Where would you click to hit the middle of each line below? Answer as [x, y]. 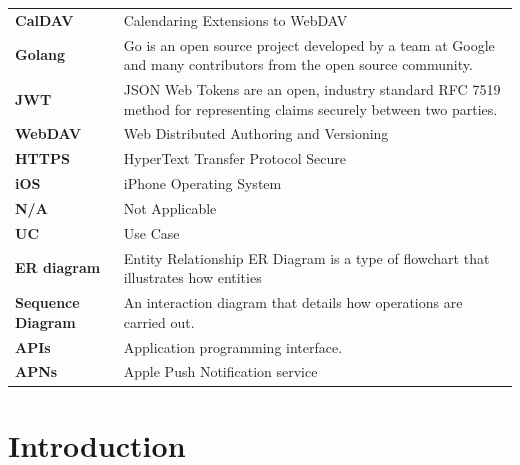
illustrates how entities [192, 277]
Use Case [151, 232]
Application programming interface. [233, 346]
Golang [40, 54]
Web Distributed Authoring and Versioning [256, 133]
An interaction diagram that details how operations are [293, 302]
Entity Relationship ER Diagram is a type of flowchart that [306, 257]
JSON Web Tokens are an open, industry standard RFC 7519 [312, 89]
